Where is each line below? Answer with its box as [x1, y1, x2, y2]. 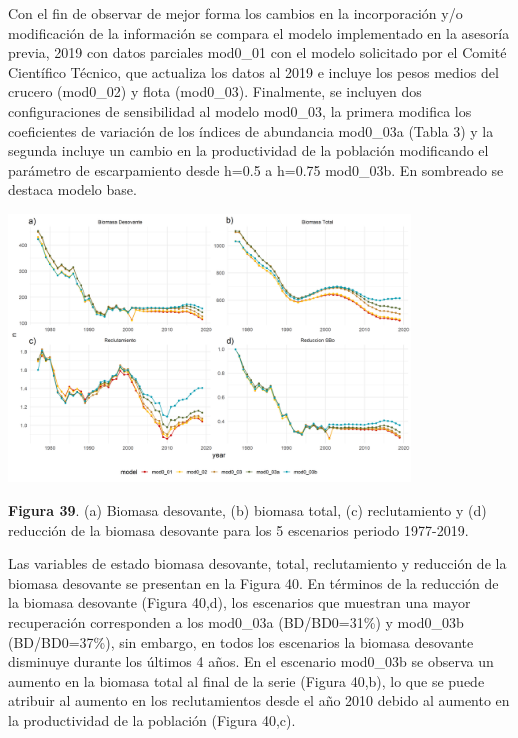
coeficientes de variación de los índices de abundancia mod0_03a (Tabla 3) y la [8, 120, 494, 141]
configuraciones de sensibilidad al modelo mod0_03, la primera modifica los [8, 100, 472, 121]
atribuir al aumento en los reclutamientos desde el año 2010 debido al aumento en [8, 690, 510, 711]
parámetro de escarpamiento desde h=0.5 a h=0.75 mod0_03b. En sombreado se [8, 159, 504, 180]
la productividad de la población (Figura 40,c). [8, 709, 296, 730]
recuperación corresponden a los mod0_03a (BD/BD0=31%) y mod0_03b [8, 612, 464, 633]
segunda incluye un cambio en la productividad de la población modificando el [8, 140, 489, 161]
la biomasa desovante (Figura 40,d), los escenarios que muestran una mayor [8, 592, 471, 613]
